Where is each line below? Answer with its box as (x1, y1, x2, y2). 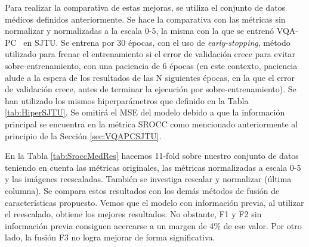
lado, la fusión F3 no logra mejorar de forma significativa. (5, 231, 215, 243)
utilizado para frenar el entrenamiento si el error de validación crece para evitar (5, 48, 295, 60)
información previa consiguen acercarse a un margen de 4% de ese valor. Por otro (5, 219, 302, 232)
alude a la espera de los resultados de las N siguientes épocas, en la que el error (5, 71, 295, 83)
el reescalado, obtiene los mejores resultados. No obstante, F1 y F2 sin (5, 208, 262, 220)
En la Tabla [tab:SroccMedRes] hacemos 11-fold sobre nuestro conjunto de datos (5, 149, 299, 162)
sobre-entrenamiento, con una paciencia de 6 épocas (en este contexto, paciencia (5, 59, 298, 71)
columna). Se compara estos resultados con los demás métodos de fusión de (5, 184, 280, 196)
